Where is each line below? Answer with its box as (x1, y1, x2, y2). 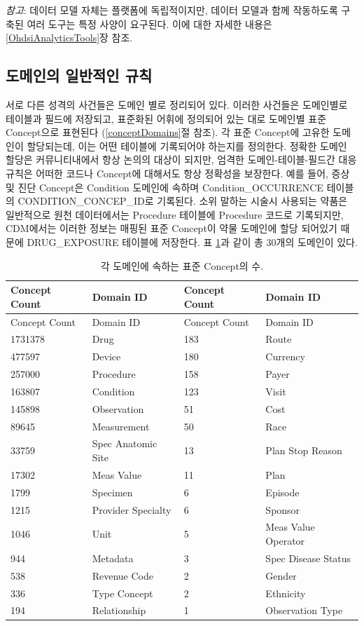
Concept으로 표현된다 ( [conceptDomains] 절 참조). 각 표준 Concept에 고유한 (6, 125, 330, 140)
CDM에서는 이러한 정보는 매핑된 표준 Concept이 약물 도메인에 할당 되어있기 (6, 221, 337, 236)
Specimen (92, 484, 133, 499)
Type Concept (92, 585, 153, 600)
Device (92, 349, 121, 364)
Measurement (92, 419, 150, 433)
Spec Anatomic (92, 436, 157, 451)
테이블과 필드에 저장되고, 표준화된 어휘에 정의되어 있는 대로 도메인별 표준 (6, 111, 327, 125)
